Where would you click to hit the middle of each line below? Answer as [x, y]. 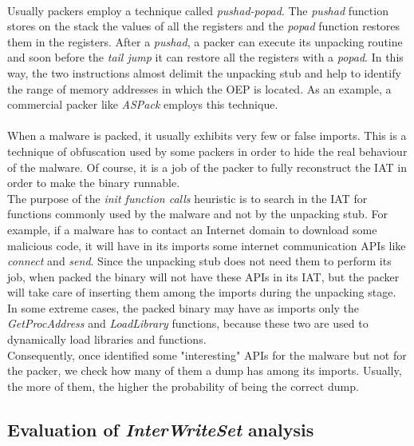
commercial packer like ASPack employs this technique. [143, 104]
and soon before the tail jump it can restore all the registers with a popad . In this [205, 57]
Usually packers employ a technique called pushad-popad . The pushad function [198, 10]
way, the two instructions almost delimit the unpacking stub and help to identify [204, 72]
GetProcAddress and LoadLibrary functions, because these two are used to [188, 323]
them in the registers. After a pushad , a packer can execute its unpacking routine [205, 41]
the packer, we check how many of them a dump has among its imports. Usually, [205, 370]
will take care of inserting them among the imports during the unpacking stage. [202, 292]
